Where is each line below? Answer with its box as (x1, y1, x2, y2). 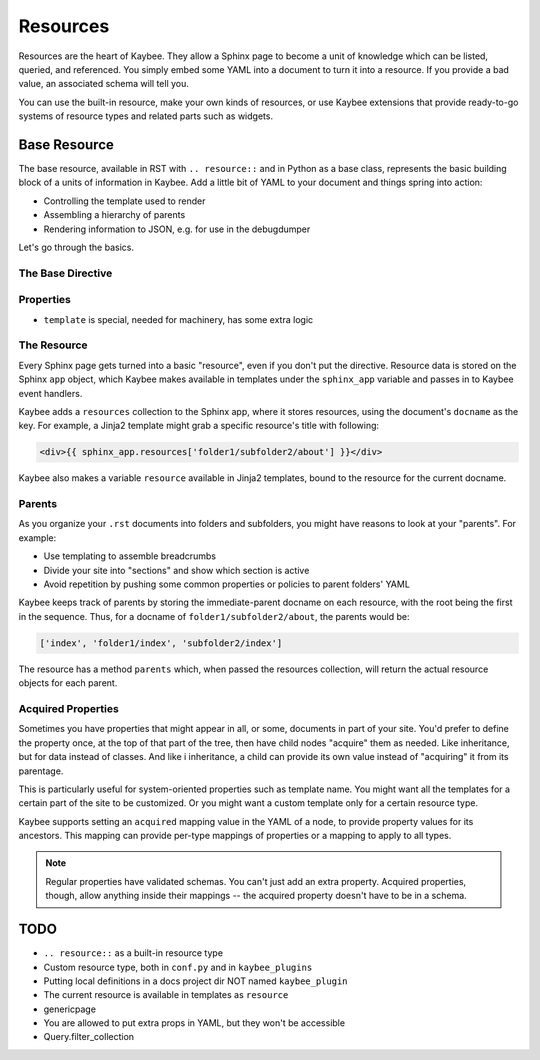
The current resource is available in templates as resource (43, 989, 289, 1001)
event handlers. (18, 387, 83, 399)
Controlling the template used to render (43, 195, 206, 207)
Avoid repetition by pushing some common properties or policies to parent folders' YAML (43, 578, 410, 590)
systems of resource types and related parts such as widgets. (18, 110, 274, 122)
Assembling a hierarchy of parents (43, 209, 186, 221)
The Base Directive (18, 266, 113, 280)
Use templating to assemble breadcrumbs (43, 550, 217, 562)
